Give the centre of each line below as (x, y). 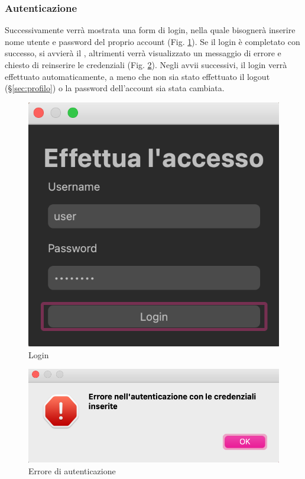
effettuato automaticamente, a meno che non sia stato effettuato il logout (137, 76)
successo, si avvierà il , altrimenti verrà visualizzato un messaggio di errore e (143, 53)
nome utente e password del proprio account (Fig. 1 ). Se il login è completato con (152, 41)
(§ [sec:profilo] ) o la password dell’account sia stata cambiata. (115, 88)
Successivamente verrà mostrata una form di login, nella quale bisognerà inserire (150, 30)
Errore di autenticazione (72, 470)
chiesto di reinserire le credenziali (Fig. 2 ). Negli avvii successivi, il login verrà (146, 65)
